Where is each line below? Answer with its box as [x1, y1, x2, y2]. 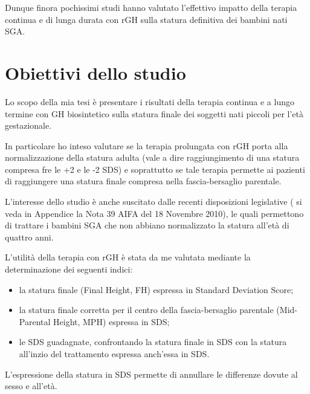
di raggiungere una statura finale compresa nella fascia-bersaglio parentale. [5, 175, 282, 187]
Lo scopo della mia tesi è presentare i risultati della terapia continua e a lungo [5, 95, 294, 108]
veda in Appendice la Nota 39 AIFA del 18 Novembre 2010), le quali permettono [5, 207, 304, 219]
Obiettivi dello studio [5, 60, 186, 85]
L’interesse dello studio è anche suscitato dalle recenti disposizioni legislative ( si [5, 195, 302, 208]
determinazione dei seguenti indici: [5, 263, 133, 276]
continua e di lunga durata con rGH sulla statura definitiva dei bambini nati [5, 13, 288, 25]
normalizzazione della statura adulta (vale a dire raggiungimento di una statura [5, 151, 300, 164]
